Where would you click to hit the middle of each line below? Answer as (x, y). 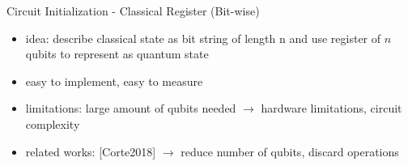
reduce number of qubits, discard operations (290, 151)
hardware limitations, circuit (331, 108)
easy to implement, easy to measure (114, 81)
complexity (53, 123)
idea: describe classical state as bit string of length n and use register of (203, 38)
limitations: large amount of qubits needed (131, 108)
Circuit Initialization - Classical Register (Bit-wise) (133, 11)
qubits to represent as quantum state (117, 54)
